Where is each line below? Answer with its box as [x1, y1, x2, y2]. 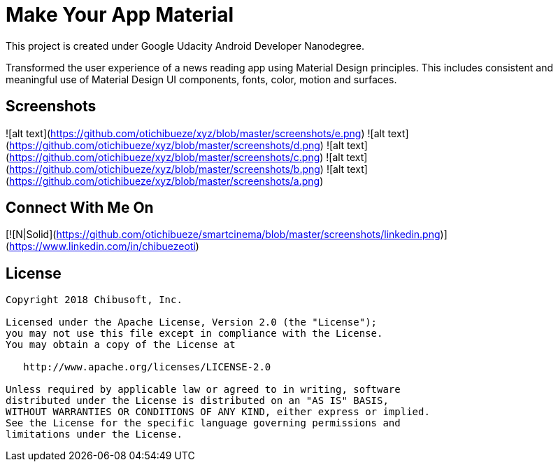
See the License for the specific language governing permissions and [6, 417, 401, 429]
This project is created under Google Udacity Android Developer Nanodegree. [6, 39, 364, 52]
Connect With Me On [6, 199, 154, 217]
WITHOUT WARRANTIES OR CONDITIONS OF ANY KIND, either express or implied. [6, 406, 430, 418]
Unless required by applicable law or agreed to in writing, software [6, 384, 401, 396]
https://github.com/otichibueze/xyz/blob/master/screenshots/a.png [9, 174, 320, 187]
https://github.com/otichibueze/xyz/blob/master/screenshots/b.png [9, 162, 320, 175]
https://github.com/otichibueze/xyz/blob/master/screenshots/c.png [9, 151, 320, 163]
